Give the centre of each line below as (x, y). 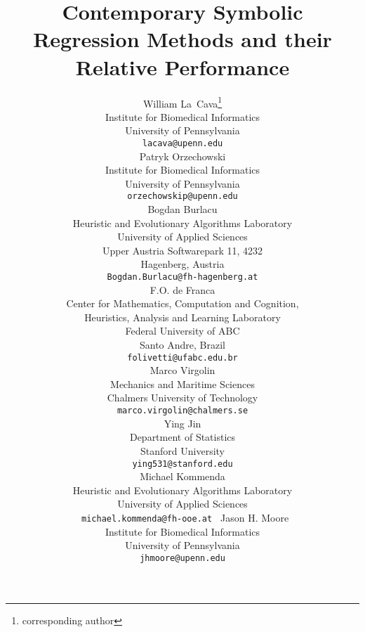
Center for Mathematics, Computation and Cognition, (182, 303)
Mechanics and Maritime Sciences (182, 383)
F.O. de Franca (182, 289)
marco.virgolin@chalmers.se (182, 411)
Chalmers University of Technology (182, 398)
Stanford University (182, 450)
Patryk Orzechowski (182, 156)
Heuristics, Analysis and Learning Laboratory (182, 317)
